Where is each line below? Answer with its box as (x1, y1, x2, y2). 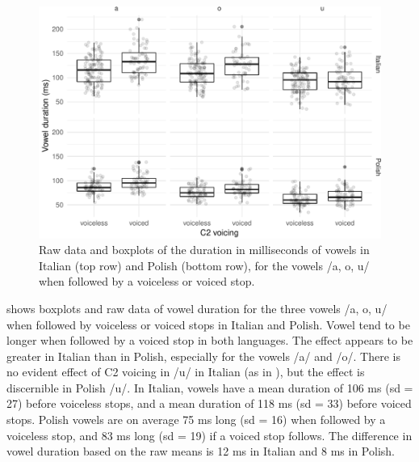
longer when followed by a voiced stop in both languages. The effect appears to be (6, 332, 413, 349)
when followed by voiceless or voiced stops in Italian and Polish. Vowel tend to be (6, 316, 410, 333)
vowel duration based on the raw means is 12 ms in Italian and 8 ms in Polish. (6, 443, 395, 460)
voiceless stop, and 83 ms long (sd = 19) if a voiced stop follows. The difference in (6, 426, 413, 443)
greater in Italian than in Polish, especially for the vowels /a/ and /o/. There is (6, 347, 400, 364)
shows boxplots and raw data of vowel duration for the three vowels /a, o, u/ (6, 299, 388, 316)
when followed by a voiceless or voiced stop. (39, 273, 255, 290)
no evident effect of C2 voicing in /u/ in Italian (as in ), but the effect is (6, 363, 365, 380)
